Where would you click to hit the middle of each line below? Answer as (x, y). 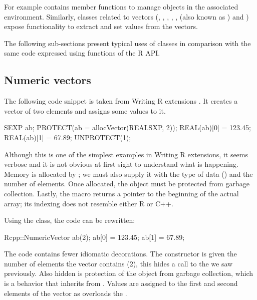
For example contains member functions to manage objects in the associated (121, 7)
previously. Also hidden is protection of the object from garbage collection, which (129, 273)
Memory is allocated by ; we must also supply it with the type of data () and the (128, 174)
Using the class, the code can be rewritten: (70, 220)
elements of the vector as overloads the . (66, 293)
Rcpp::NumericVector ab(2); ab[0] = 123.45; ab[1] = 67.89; (94, 237)
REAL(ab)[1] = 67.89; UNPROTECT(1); (68, 137)
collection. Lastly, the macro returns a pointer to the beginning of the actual (121, 193)
